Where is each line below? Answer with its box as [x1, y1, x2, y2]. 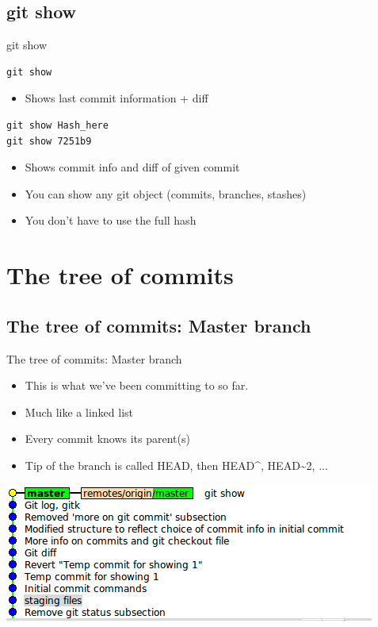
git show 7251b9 [6, 135, 92, 147]
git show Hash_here [6, 119, 109, 131]
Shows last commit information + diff [25, 90, 208, 106]
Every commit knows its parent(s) [25, 430, 190, 447]
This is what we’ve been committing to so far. [25, 377, 249, 394]
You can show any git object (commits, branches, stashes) [25, 185, 307, 202]
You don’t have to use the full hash [25, 212, 197, 229]
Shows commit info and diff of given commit [25, 159, 240, 175]
